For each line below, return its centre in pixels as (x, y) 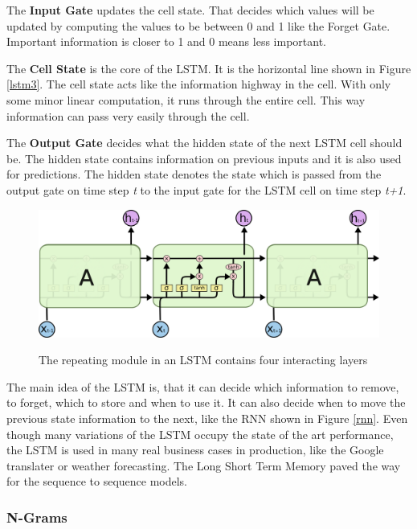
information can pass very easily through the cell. (128, 115)
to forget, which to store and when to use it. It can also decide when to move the (206, 402)
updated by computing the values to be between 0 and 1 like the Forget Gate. (198, 25)
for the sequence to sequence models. (97, 481)
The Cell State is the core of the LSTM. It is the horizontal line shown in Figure (209, 68)
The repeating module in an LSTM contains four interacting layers (203, 360)
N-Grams (37, 517)
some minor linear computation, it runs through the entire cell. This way (186, 99)
